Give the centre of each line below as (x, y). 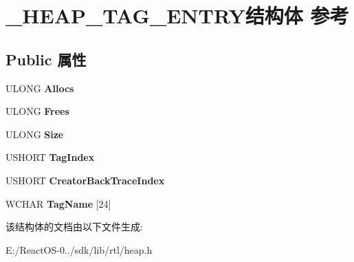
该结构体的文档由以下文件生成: (74, 227)
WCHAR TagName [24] (58, 203)
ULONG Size (35, 134)
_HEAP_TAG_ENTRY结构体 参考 (177, 15)
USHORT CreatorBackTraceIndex (85, 180)
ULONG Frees (37, 111)
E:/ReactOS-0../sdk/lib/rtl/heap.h (79, 249)
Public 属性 (46, 59)
